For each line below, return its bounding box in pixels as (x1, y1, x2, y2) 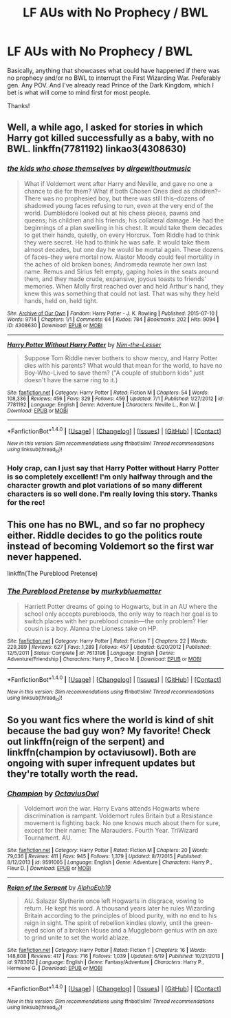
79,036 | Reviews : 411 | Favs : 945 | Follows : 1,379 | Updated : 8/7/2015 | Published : (7, 853, 202, 860)
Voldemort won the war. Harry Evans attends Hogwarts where (23, 804, 200, 813)
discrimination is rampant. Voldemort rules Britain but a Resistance (23, 811, 213, 820)
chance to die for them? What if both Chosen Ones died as (23, 187, 190, 195)
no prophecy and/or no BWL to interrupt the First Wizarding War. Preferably (7, 74, 221, 82)
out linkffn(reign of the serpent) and (7, 736, 165, 748)
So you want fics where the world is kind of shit (7, 714, 214, 726)
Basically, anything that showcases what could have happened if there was (7, 66, 220, 74)
